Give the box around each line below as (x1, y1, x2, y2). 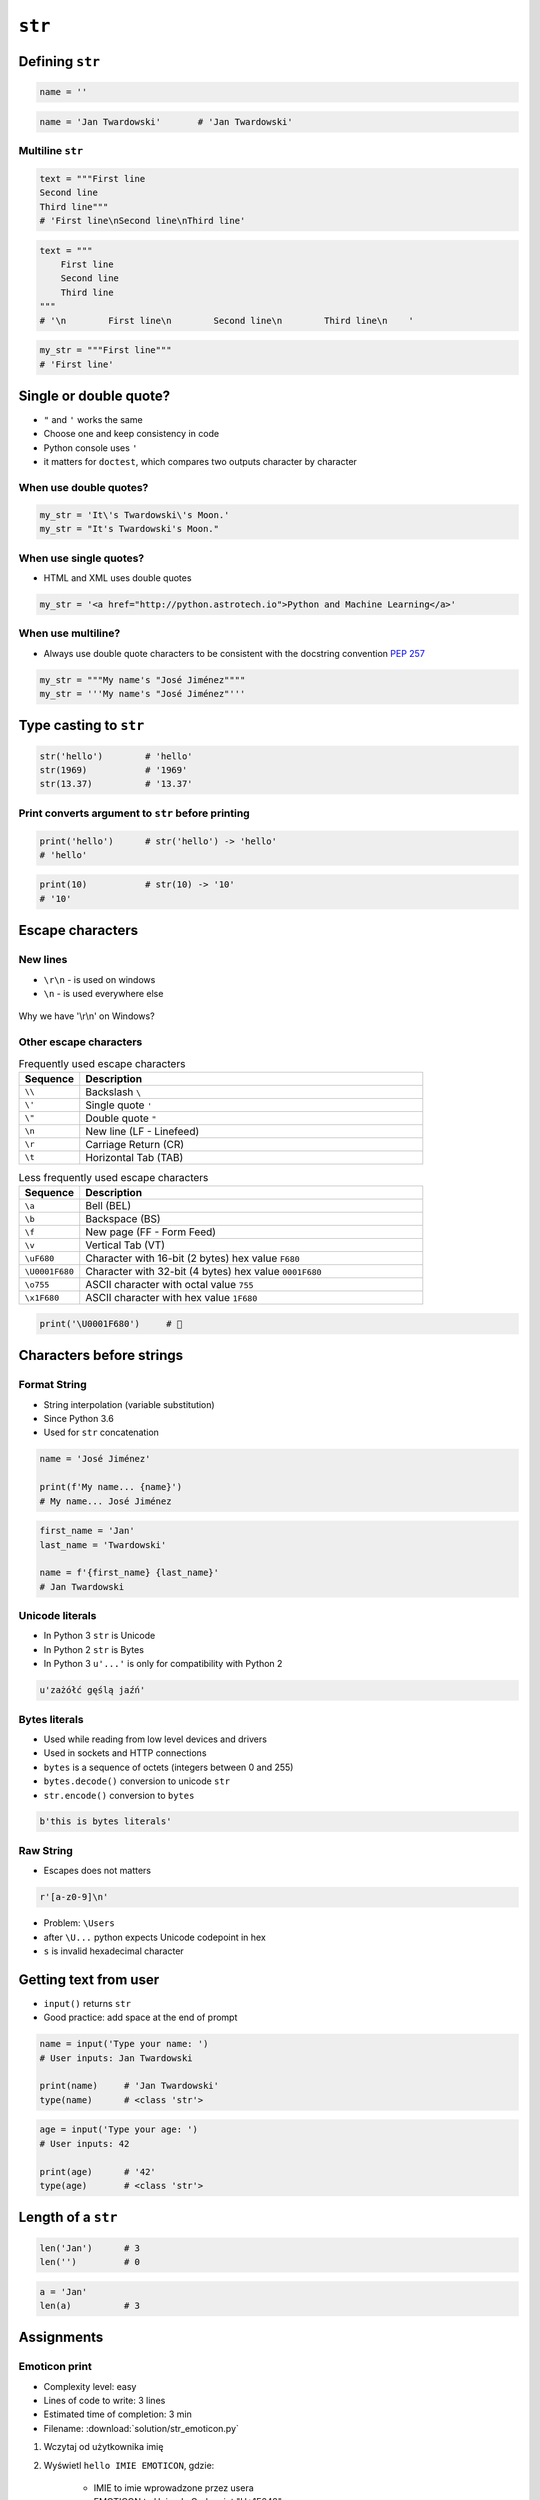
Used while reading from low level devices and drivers (43, 1733, 267, 1745)
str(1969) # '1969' (39, 764, 188, 775)
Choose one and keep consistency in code (43, 428, 220, 440)
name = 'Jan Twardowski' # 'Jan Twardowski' (39, 116, 294, 127)
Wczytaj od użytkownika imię (43, 2441, 164, 2453)
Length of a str (18, 2209, 118, 2226)
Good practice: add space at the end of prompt (43, 2011, 238, 2024)
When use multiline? (18, 626, 121, 640)
